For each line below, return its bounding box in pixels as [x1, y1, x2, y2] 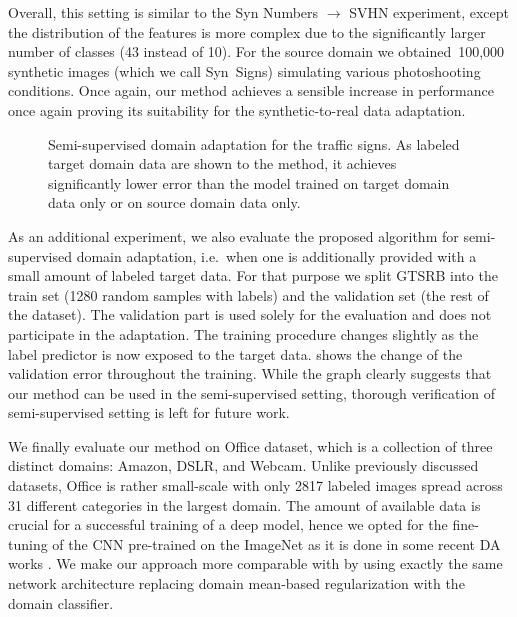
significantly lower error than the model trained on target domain [48, 172, 450, 193]
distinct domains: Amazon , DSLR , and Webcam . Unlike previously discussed [8, 455, 479, 476]
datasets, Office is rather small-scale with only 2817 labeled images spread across [8, 475, 503, 496]
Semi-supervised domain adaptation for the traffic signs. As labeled [48, 133, 460, 154]
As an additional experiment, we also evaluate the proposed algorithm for [8, 225, 459, 246]
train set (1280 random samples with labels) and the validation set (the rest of [8, 284, 489, 305]
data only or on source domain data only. [48, 192, 301, 213]
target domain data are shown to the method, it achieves [48, 153, 397, 174]
